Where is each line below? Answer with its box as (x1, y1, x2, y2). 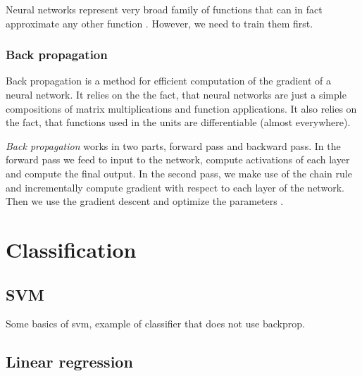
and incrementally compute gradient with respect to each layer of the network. (6, 180, 344, 194)
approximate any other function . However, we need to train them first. (6, 15, 313, 30)
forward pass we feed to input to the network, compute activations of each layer (6, 152, 350, 167)
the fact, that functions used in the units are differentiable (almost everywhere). (6, 115, 351, 130)
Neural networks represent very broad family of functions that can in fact (6, 2, 323, 16)
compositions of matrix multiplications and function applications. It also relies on (6, 101, 357, 115)
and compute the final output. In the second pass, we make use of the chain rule (6, 165, 352, 180)
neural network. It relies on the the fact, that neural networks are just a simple (6, 87, 347, 101)
